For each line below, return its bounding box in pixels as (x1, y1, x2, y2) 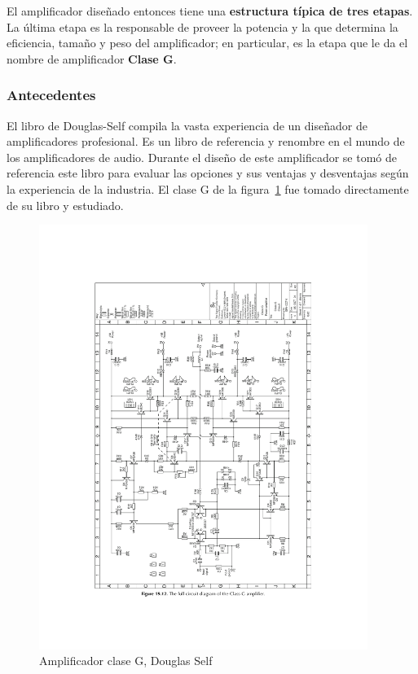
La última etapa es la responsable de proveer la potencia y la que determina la (7, 18, 398, 35)
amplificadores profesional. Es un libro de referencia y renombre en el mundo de (7, 133, 405, 150)
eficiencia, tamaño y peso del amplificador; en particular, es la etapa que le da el (7, 34, 408, 51)
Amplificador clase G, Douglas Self (39, 652, 213, 669)
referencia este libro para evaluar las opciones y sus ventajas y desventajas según (7, 164, 409, 182)
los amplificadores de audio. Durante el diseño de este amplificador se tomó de (7, 148, 397, 165)
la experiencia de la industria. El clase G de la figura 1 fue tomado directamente (7, 180, 409, 197)
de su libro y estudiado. (7, 196, 124, 213)
